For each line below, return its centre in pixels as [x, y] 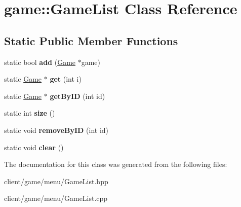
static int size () [30, 113]
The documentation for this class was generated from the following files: [116, 164]
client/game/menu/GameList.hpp [56, 181]
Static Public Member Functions [91, 40]
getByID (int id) [77, 96]
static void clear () [34, 147]
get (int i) [66, 79]
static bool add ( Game [40, 62]
